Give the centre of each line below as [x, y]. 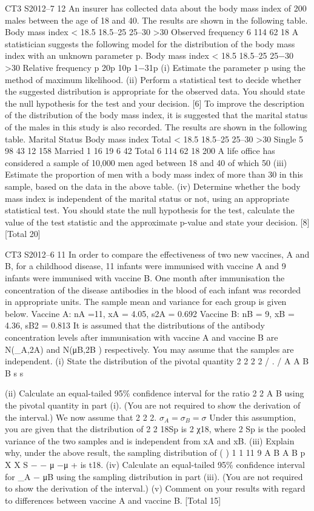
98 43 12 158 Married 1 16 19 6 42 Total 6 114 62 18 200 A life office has [140, 151]
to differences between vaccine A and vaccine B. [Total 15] [113, 500]
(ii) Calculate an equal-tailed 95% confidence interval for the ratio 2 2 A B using [155, 393]
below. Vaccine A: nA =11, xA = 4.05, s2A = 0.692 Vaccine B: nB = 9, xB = [150, 313]
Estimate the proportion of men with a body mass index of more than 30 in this [154, 174]
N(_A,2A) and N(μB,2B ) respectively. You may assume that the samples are [149, 349]
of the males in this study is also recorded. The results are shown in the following [156, 126]
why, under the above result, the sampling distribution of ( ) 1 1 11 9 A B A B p [155, 453]
